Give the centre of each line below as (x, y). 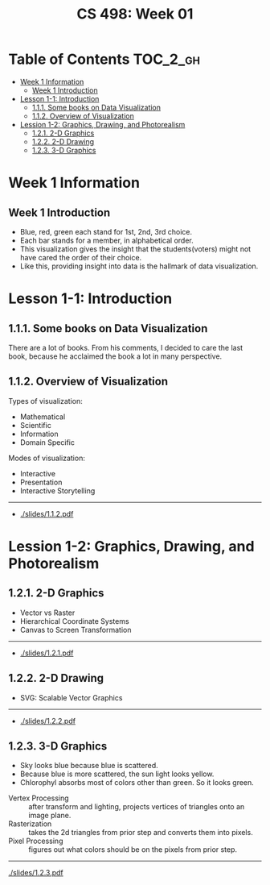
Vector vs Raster (47, 613)
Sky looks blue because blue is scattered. (89, 766)
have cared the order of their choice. (81, 257)
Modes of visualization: (47, 458)
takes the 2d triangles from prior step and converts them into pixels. (141, 833)
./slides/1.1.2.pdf (47, 513)
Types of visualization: (45, 401)
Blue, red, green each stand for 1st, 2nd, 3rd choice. (106, 231)
